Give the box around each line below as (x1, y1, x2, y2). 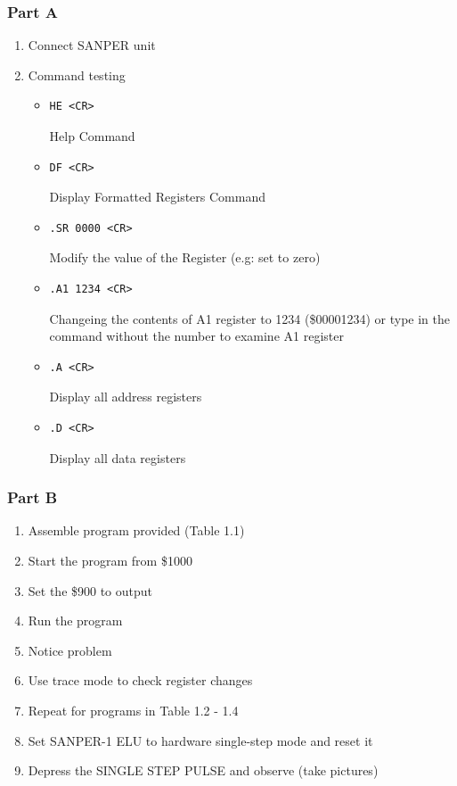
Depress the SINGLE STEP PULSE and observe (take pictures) (28, 761, 379, 780)
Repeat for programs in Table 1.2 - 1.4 (28, 700, 239, 719)
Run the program (28, 611, 123, 630)
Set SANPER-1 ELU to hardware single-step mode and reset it (28, 731, 373, 749)
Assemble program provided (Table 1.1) (28, 521, 245, 540)
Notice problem (28, 641, 112, 659)
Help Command (49, 127, 135, 145)
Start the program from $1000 (28, 550, 192, 569)
